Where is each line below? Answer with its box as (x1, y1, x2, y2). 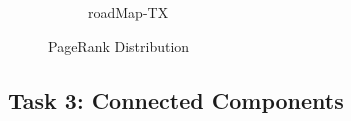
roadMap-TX (88, 2, 169, 22)
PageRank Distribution (48, 35, 190, 56)
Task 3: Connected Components (8, 84, 344, 115)
